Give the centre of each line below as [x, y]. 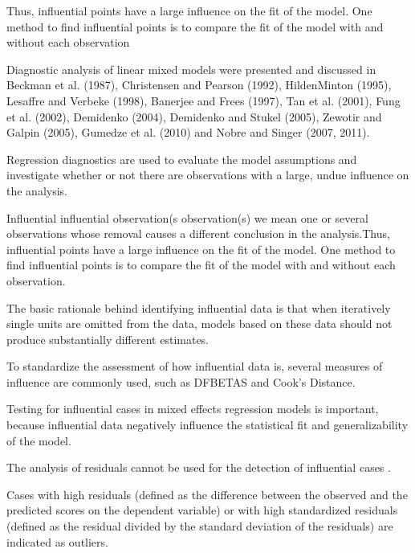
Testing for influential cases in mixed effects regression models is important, [193, 409]
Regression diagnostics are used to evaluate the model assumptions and [182, 159]
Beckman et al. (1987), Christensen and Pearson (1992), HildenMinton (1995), [199, 85]
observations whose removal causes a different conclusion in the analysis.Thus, [198, 233]
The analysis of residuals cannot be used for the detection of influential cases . [199, 467]
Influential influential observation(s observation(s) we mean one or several [187, 217]
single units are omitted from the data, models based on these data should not [199, 324]
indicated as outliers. [57, 541]
